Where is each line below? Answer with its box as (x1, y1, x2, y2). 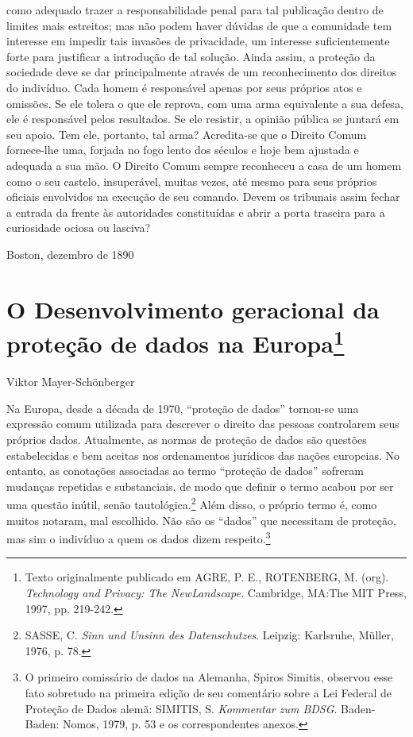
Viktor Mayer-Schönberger (6, 373, 135, 390)
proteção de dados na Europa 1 (6, 323, 345, 360)
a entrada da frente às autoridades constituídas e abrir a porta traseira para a (6, 203, 385, 220)
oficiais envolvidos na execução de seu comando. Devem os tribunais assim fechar (6, 188, 400, 205)
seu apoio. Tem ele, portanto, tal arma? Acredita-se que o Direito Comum (6, 125, 367, 142)
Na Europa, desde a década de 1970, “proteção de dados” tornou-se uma (6, 399, 359, 416)
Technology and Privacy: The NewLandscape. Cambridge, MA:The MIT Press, (25, 584, 407, 600)
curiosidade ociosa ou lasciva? (6, 219, 151, 236)
